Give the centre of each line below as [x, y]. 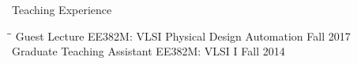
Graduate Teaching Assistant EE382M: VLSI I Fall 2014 [148, 51]
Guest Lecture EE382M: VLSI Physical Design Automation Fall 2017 [183, 36]
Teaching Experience [62, 9]
